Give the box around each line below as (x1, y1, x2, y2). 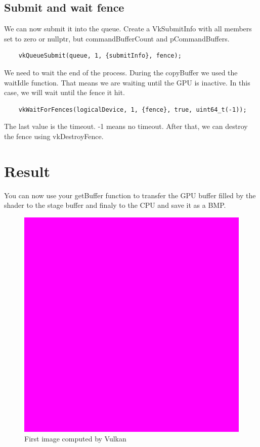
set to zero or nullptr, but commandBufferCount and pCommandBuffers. (4, 33, 230, 43)
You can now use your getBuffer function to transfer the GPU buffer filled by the (4, 190, 256, 200)
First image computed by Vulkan (24, 433, 126, 444)
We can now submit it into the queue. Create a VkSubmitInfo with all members (4, 23, 252, 34)
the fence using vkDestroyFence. (4, 130, 104, 141)
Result (4, 160, 50, 181)
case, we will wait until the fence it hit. (4, 87, 125, 98)
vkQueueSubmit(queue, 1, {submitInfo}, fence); (18, 52, 182, 60)
